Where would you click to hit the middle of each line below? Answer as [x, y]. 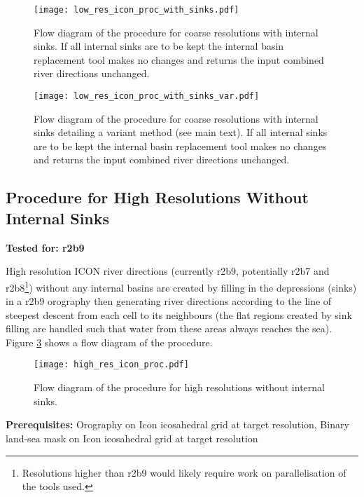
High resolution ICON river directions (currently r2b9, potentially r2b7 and [168, 271]
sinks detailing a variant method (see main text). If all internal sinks [181, 132]
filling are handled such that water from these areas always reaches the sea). [169, 328]
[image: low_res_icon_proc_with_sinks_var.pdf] [147, 96]
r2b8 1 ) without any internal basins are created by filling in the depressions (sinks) [181, 286]
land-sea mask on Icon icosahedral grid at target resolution [132, 438]
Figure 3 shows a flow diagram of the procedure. [109, 342]
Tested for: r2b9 [45, 247]
